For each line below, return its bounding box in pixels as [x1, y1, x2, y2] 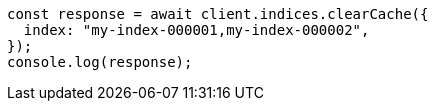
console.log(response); [7, 54, 193, 70]
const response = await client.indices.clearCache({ [7, 6, 429, 22]
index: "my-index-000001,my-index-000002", [23, 22, 370, 38]
